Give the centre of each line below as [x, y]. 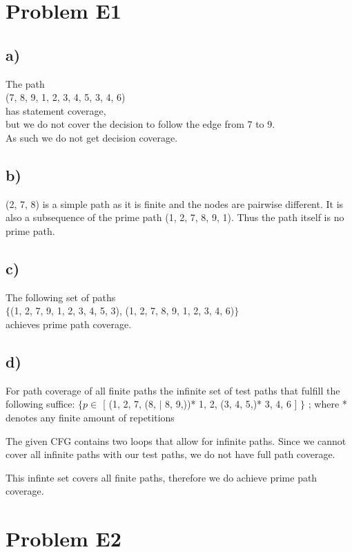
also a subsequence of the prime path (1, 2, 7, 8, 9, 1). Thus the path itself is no [175, 217]
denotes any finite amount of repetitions [90, 417]
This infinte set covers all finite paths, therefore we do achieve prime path [162, 477]
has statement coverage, [56, 110]
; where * [327, 404]
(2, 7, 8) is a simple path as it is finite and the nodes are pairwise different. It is [175, 203]
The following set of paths [61, 297]
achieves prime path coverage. [69, 324]
